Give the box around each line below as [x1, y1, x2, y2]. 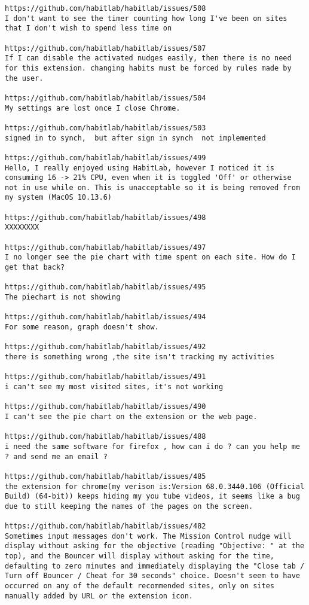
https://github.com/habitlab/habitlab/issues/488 [5, 432, 206, 441]
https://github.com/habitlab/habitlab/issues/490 [5, 402, 206, 411]
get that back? [5, 263, 65, 272]
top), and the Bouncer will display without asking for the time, [5, 552, 275, 561]
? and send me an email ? [5, 452, 108, 461]
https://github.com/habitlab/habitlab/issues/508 [5, 4, 206, 13]
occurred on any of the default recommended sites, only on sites [5, 582, 275, 591]
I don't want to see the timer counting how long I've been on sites [5, 14, 287, 23]
